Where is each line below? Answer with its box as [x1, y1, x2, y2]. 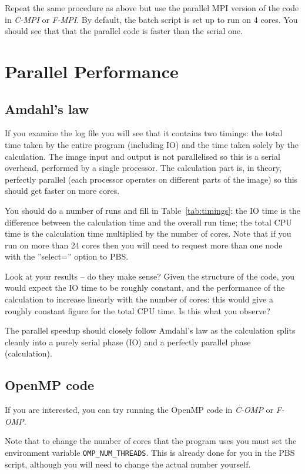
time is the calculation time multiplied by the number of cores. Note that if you [5, 227, 291, 240]
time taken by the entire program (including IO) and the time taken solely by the [5, 138, 299, 150]
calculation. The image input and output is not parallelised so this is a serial [5, 150, 280, 162]
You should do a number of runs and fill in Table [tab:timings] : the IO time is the [5, 204, 300, 216]
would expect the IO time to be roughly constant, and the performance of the [5, 281, 285, 294]
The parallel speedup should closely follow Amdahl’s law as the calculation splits [5, 324, 296, 337]
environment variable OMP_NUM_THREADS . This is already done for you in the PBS [5, 446, 295, 459]
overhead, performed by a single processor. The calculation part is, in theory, [5, 162, 282, 174]
